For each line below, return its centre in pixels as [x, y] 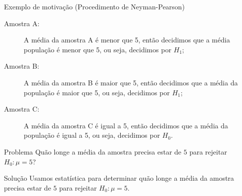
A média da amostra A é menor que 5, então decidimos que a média [127, 40]
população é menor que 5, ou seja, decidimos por [98, 49]
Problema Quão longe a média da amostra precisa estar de [93, 151]
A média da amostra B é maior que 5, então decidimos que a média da [131, 82]
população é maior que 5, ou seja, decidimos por [97, 92]
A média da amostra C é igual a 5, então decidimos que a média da [126, 125]
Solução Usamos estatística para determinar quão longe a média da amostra [119, 178]
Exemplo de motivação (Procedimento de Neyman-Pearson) [95, 6]
